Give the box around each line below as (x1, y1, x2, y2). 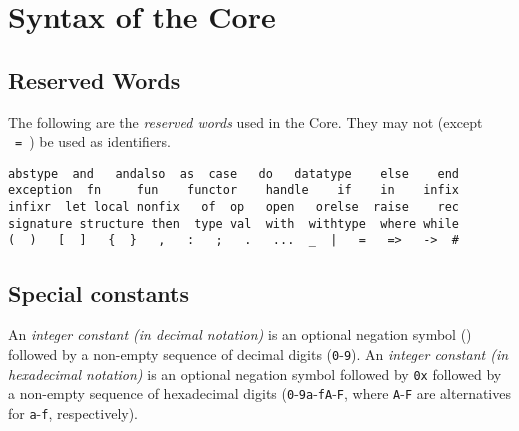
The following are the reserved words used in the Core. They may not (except (8, 111, 483, 132)
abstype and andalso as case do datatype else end (8, 166, 460, 181)
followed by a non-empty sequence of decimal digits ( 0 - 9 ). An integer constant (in (8, 343, 509, 364)
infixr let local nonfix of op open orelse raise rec (8, 200, 460, 215)
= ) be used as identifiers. (15, 131, 171, 152)
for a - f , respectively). (8, 402, 139, 423)
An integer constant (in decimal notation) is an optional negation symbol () (8, 324, 472, 345)
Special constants (8, 277, 190, 308)
